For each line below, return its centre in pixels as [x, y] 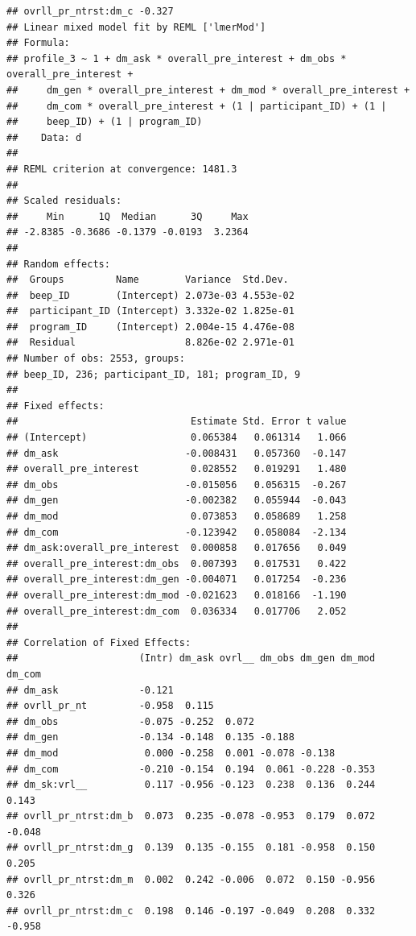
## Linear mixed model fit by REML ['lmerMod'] [136, 27]
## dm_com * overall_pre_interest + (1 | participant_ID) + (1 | [197, 106]
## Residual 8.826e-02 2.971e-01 [150, 343]
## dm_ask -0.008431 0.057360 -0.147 [177, 453]
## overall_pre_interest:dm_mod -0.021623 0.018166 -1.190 [177, 595]
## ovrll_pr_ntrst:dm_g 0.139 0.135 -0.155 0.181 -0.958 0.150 [191, 848]
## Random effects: [58, 264]
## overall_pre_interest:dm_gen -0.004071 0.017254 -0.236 [177, 580]
